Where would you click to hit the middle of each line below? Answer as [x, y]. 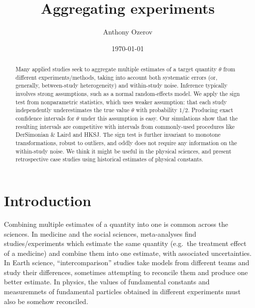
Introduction [48, 200]
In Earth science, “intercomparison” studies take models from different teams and [127, 262]
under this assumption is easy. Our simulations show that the [159, 118]
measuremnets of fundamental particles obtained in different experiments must [122, 292]
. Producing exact [211, 110]
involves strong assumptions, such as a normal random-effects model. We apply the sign [127, 94]
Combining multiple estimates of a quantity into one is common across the [116, 224]
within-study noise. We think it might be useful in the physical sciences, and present [123, 151]
